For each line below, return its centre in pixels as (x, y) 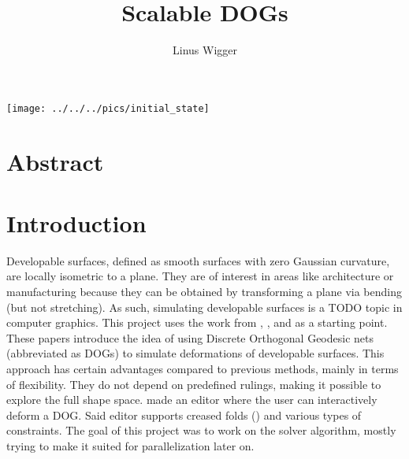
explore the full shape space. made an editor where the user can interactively (192, 400)
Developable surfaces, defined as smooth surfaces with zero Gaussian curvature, (198, 260)
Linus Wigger (205, 50)
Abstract (55, 161)
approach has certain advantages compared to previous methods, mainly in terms (203, 369)
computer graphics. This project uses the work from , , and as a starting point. (197, 322)
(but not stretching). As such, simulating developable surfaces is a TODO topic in (204, 307)
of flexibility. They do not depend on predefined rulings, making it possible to (194, 384)
